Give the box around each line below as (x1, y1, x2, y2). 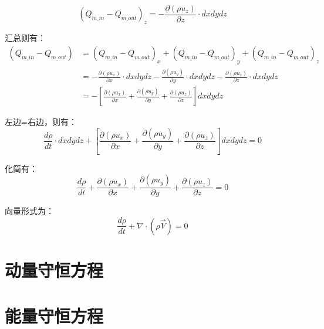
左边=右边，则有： (5, 116, 77, 128)
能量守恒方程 (5, 304, 104, 328)
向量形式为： (5, 205, 54, 217)
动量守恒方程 (5, 257, 104, 281)
